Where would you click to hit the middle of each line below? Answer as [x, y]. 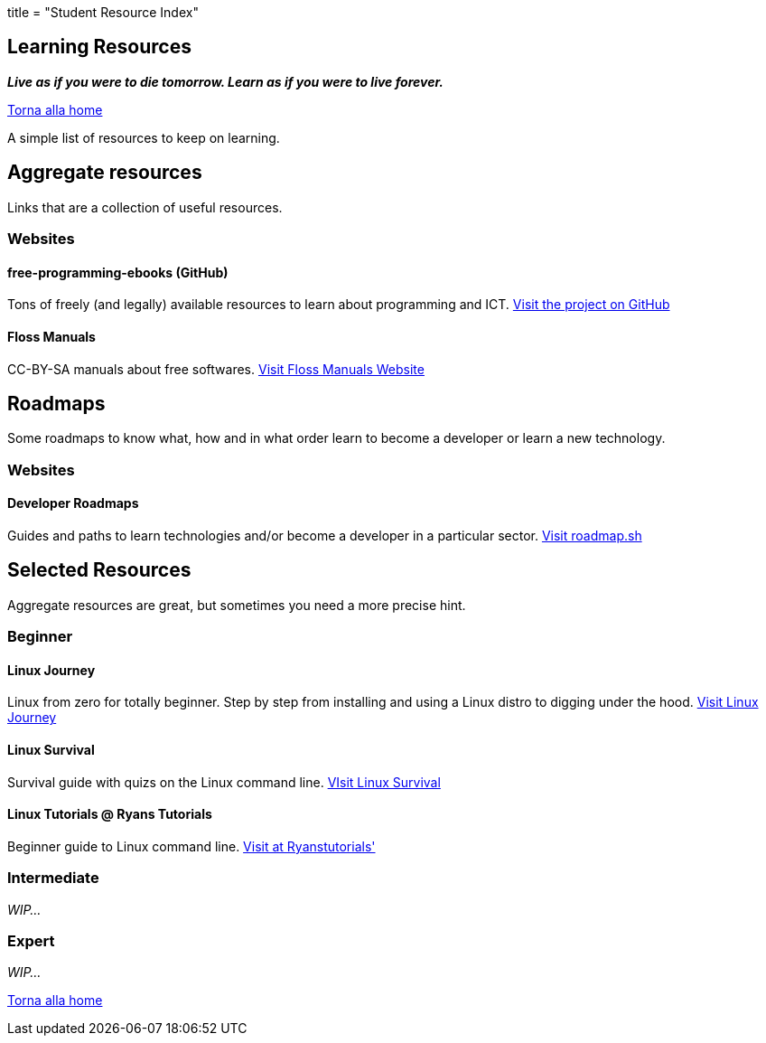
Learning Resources [99, 47]
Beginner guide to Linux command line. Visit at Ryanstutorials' [191, 846]
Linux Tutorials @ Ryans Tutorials [110, 814]
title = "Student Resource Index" [103, 12]
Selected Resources [99, 570]
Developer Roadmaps [73, 503]
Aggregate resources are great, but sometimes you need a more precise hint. [237, 605]
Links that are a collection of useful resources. [145, 207]
